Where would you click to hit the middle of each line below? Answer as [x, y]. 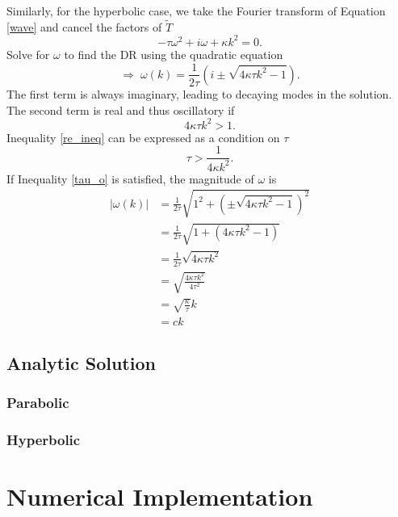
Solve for [28, 54]
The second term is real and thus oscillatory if [121, 109]
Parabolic [38, 403]
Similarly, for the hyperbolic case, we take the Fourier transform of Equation [196, 11]
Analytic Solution [81, 363]
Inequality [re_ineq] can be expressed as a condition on [143, 137]
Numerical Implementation [160, 496]
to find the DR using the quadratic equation [174, 54]
